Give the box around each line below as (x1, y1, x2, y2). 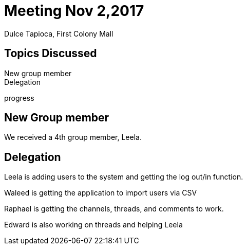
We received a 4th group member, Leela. (4, 133, 142, 142)
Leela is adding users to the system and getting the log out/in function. (4, 172, 243, 182)
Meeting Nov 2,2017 (4, 2, 144, 20)
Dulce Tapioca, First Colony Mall (4, 29, 113, 38)
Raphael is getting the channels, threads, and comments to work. (4, 204, 224, 214)
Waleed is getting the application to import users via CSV (4, 188, 197, 198)
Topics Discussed (4, 47, 97, 60)
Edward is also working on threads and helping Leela (4, 220, 183, 229)
